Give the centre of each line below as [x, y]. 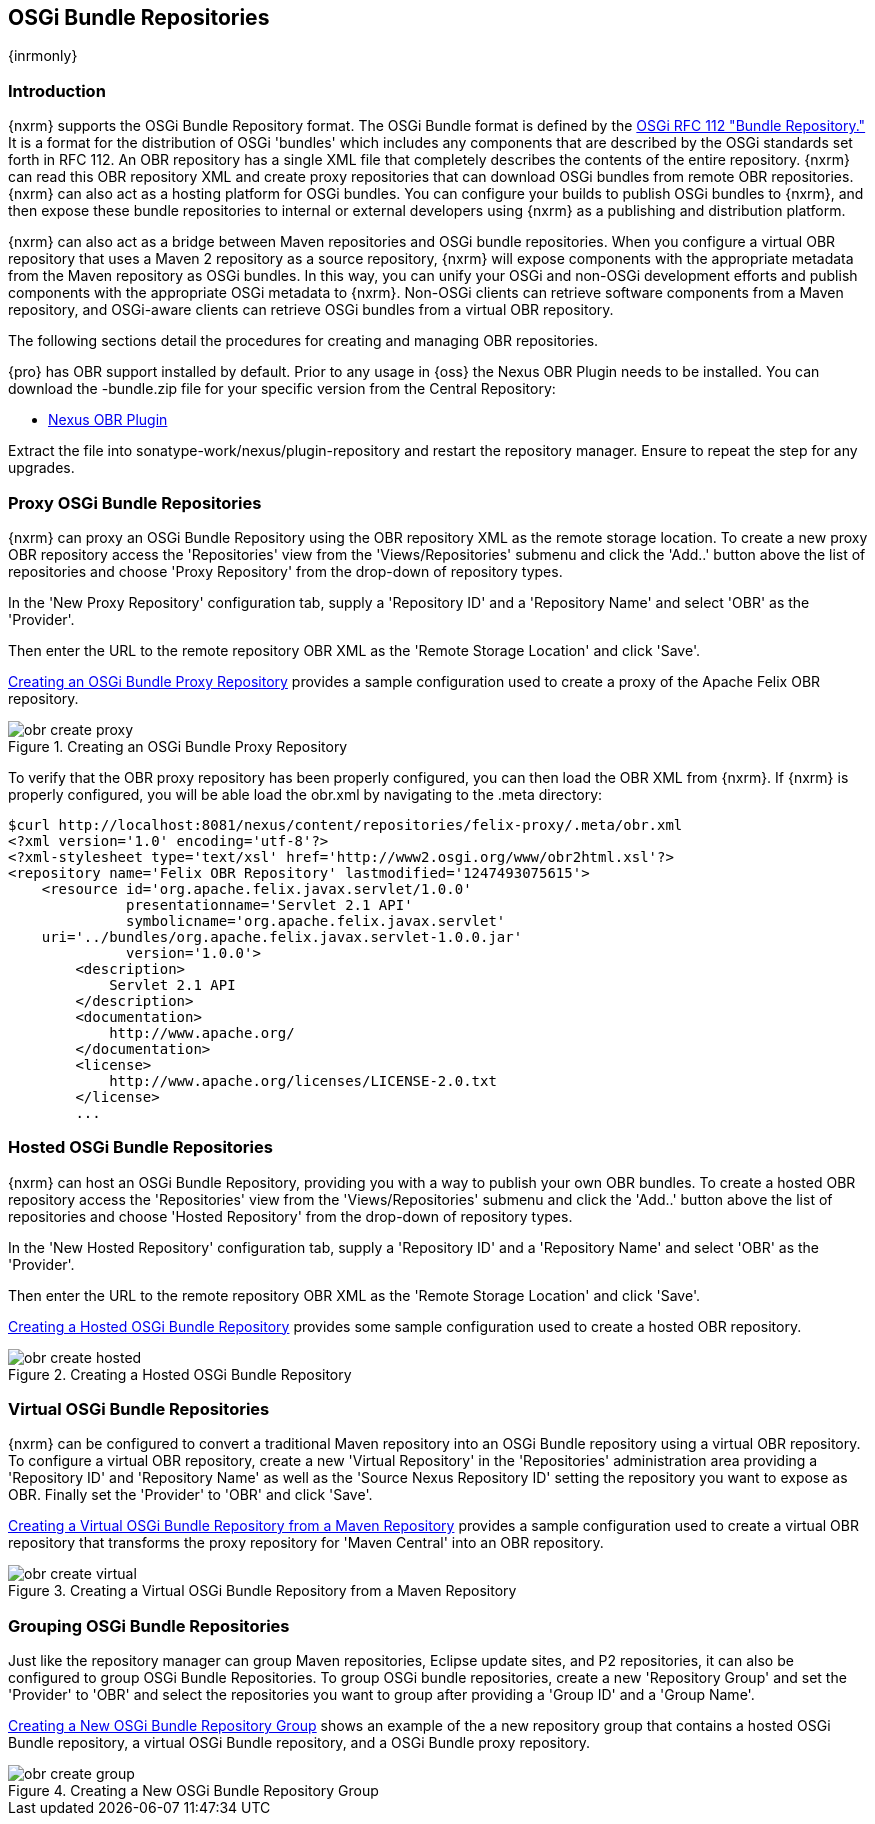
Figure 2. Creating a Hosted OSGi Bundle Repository [180, 1374]
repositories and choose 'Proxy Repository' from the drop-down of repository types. [285, 571]
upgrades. [41, 468]
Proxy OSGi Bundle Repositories [135, 502]
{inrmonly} [43, 56]
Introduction [57, 90]
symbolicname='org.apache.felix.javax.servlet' [316, 920]
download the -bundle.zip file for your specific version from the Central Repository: [282, 389]
